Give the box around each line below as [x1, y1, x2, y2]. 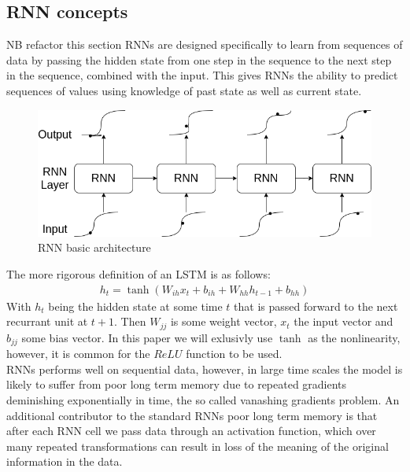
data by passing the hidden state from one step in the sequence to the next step [6, 51, 392, 68]
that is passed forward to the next [234, 297, 398, 314]
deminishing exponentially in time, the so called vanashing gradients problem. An [6, 391, 400, 407]
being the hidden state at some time [48, 297, 223, 314]
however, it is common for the [6, 345, 150, 362]
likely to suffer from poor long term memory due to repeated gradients [6, 376, 347, 393]
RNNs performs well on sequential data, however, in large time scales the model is [6, 360, 403, 377]
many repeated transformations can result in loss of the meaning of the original [6, 437, 389, 454]
